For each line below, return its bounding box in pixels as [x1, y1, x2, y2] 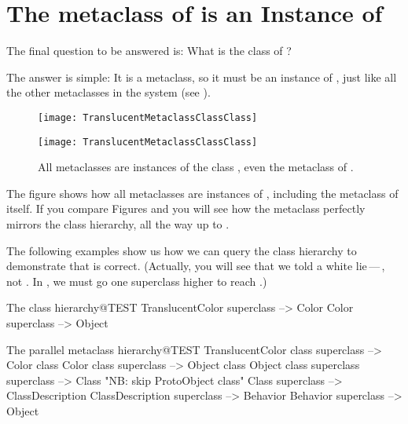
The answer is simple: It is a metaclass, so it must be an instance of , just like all [6, 68, 397, 85]
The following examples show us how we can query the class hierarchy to [6, 242, 357, 258]
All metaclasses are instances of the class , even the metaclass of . [38, 159, 354, 175]
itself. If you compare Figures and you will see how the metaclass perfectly [6, 200, 366, 217]
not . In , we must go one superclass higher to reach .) [6, 272, 267, 289]
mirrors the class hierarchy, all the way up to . [6, 216, 230, 232]
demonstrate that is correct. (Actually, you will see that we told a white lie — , [6, 258, 385, 274]
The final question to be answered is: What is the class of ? [6, 42, 292, 59]
